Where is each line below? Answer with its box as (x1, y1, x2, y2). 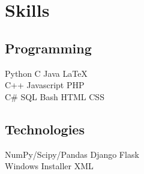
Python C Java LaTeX (5, 67, 88, 79)
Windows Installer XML (5, 160, 94, 172)
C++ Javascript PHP (5, 79, 85, 91)
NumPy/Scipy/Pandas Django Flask (5, 148, 139, 160)
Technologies (5, 119, 85, 138)
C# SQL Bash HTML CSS (5, 90, 104, 103)
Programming (5, 38, 92, 57)
